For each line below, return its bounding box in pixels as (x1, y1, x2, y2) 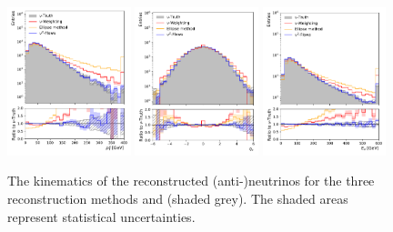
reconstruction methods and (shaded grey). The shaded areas (7, 188, 348, 207)
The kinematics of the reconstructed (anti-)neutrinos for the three (7, 171, 375, 190)
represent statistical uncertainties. (7, 207, 196, 226)
